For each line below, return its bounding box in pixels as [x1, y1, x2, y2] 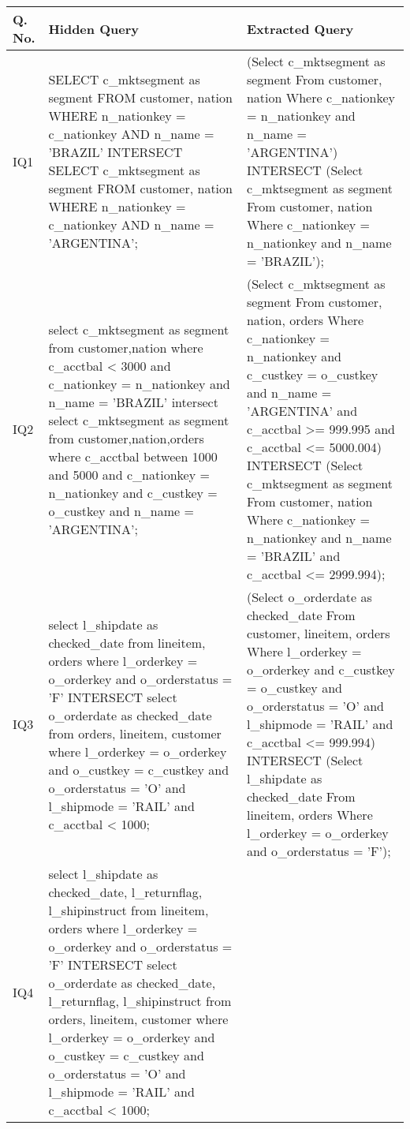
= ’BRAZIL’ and [246, 547, 341, 565]
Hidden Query [48, 19, 139, 38]
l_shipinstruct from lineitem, [48, 901, 209, 919]
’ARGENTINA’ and [246, 402, 358, 420]
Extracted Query [246, 19, 354, 38]
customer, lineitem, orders [246, 624, 390, 642]
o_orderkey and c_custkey [246, 660, 395, 679]
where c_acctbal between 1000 [48, 447, 218, 465]
